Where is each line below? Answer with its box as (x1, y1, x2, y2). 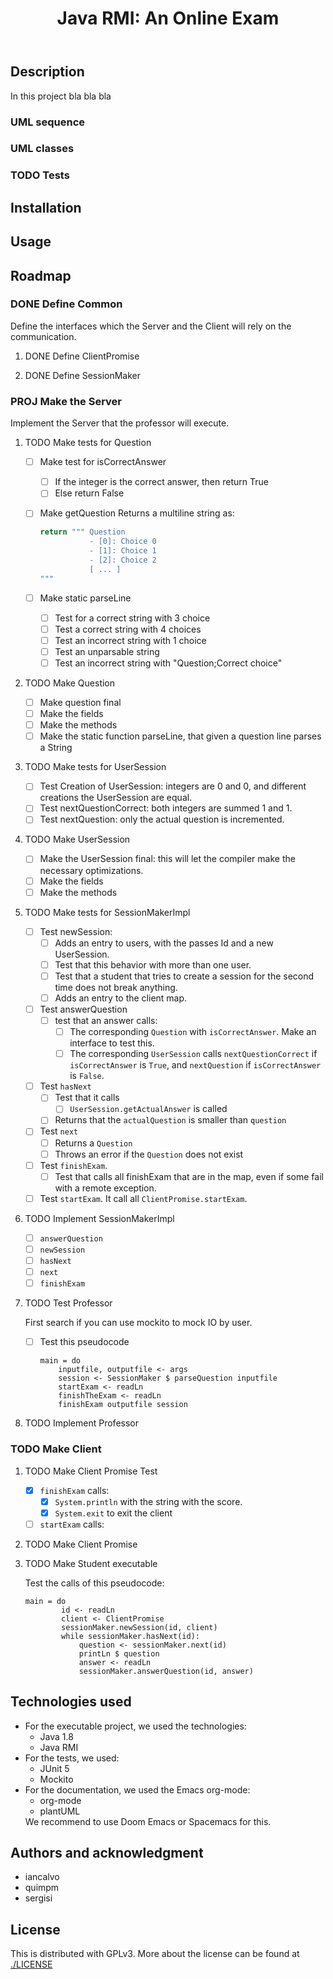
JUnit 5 (39, 1762, 70, 1774)
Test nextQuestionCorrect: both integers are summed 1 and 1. (39, 802, 293, 814)
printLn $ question (78, 1648, 160, 1659)
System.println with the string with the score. (54, 1495, 243, 1507)
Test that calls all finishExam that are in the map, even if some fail (54, 1170, 324, 1182)
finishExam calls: (39, 1484, 110, 1496)
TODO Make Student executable (24, 1557, 158, 1569)
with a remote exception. (54, 1182, 157, 1194)
